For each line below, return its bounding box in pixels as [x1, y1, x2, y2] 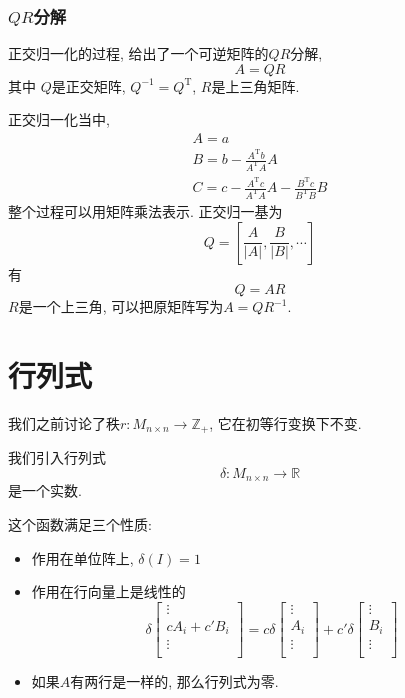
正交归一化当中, [8, 109, 110, 130]
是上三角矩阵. [211, 75, 300, 96]
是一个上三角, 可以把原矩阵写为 [18, 296, 224, 317]
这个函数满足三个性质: [8, 514, 152, 534]
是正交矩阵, [51, 75, 126, 96]
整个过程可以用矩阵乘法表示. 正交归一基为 [8, 201, 283, 221]
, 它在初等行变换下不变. [209, 412, 362, 433]
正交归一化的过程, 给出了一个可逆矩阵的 [8, 43, 269, 64]
